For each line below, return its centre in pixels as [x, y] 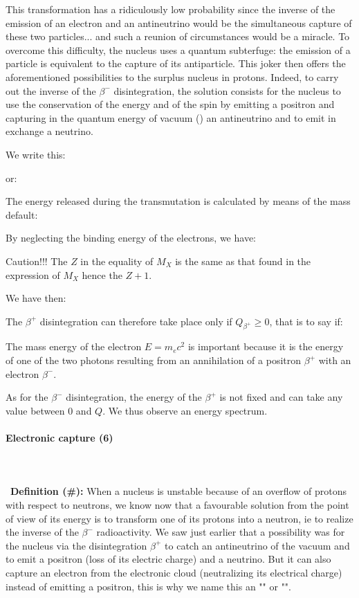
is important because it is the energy [266, 346]
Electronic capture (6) [59, 438]
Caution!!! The [37, 261]
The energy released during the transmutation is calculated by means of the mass [178, 201]
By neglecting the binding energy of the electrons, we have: [131, 238]
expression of [33, 274]
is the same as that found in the [243, 261]
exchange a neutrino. [49, 131]
